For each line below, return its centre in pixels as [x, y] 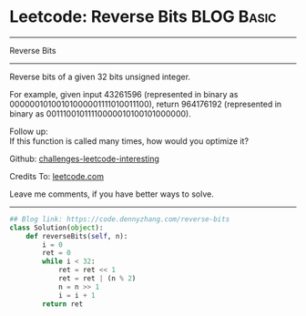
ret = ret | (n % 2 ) [97, 279]
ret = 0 [56, 253]
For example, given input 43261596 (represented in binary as [124, 94]
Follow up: [29, 131]
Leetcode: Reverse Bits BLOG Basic [143, 17]
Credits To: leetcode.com [57, 176]
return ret [63, 304]
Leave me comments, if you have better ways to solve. [112, 194]
